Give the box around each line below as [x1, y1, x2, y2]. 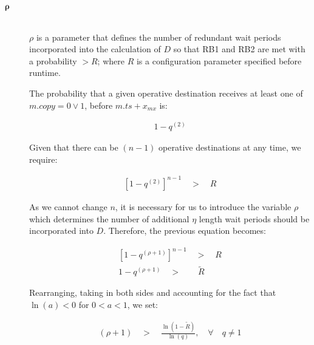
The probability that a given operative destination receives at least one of [29, 86, 303, 99]
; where [97, 54, 125, 67]
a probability [29, 54, 77, 67]
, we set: [127, 298, 159, 311]
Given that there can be [29, 141, 118, 154]
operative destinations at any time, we [159, 141, 301, 154]
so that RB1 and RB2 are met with [173, 43, 305, 55]
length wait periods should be [199, 212, 310, 225]
